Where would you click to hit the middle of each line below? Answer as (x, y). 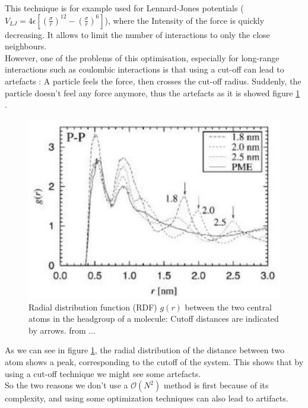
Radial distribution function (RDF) (93, 307)
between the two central (228, 307)
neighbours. (26, 46)
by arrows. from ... (62, 330)
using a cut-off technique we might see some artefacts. (103, 373)
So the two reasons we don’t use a (66, 385)
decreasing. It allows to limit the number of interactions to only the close (137, 34)
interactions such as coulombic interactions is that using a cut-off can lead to (145, 69)
